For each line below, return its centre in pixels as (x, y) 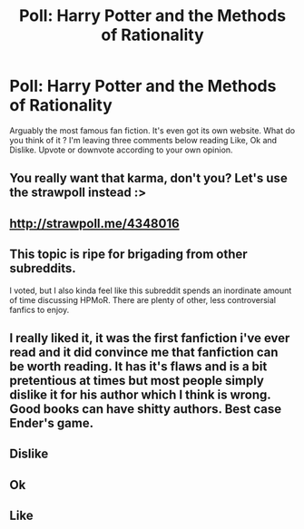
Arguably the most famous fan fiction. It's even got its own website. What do (152, 130)
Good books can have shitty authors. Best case (146, 409)
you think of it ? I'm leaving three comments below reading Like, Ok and (143, 140)
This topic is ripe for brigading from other (128, 255)
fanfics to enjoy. (39, 309)
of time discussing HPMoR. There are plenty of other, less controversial (143, 299)
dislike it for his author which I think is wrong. (140, 394)
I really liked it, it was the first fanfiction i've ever (150, 338)
